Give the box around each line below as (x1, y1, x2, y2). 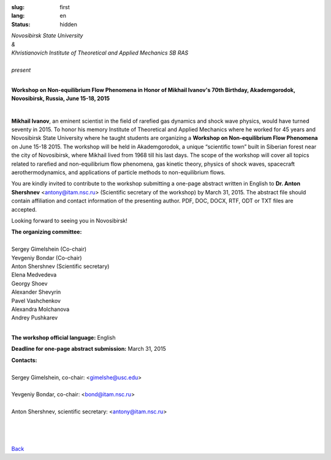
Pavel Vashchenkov (11, 297, 61, 304)
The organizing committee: (11, 228, 82, 236)
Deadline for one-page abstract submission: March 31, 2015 (11, 345, 167, 353)
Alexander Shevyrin (11, 288, 61, 296)
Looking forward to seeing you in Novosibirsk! (11, 217, 128, 224)
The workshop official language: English (11, 334, 116, 342)
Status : (11, 20, 31, 28)
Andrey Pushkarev (11, 314, 58, 321)
